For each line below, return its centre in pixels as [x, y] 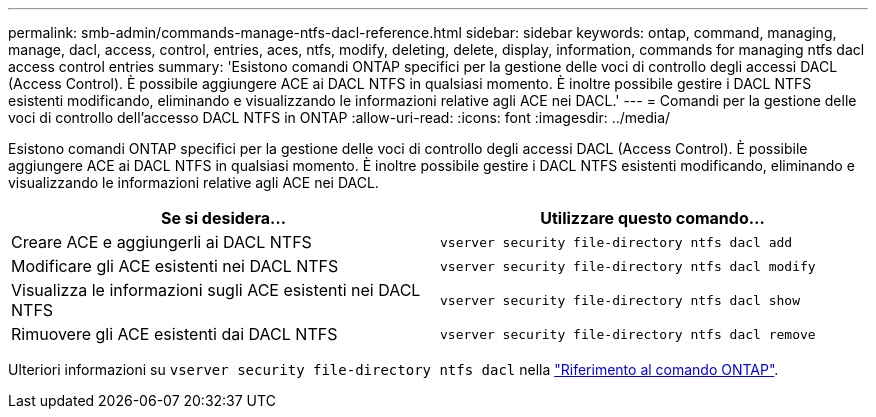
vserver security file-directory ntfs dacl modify [628, 266]
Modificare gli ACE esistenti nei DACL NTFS [175, 266]
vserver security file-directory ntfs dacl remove [628, 334]
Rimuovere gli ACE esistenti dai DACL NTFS [174, 334]
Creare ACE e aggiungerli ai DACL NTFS [161, 242]
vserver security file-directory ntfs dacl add [616, 242]
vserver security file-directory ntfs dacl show [620, 300]
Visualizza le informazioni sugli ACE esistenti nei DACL [216, 290]
